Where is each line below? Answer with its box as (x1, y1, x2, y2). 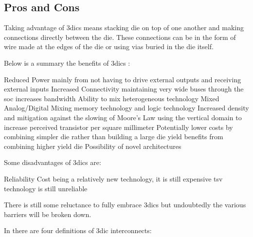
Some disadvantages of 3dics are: (4, 157, 101, 167)
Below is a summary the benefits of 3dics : (4, 57, 130, 68)
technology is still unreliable (4, 183, 88, 193)
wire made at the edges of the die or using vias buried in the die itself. (4, 41, 214, 52)
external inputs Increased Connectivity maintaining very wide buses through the (4, 84, 244, 94)
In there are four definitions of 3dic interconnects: (4, 225, 152, 236)
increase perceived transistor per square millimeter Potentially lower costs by (4, 122, 233, 132)
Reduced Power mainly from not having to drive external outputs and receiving (4, 74, 241, 84)
